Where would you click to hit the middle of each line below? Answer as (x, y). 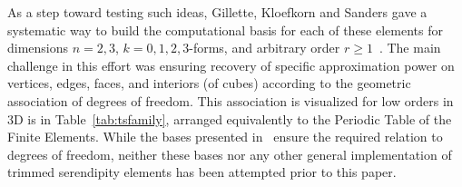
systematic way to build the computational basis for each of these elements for (225, 30)
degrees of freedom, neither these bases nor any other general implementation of (230, 154)
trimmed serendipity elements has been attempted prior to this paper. (202, 172)
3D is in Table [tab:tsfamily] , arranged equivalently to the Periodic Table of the (230, 118)
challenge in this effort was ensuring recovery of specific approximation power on (231, 65)
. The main (410, 48)
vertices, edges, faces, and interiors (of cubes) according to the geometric (209, 83)
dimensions (38, 48)
